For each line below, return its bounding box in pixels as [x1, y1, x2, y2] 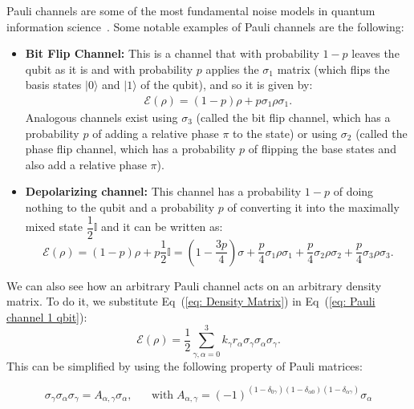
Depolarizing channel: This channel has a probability [25, 183, 302, 200]
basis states [25, 76, 82, 93]
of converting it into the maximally [227, 198, 400, 215]
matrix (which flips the [277, 60, 390, 77]
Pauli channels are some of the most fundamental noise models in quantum [6, 2, 375, 18]
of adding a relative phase [92, 124, 219, 141]
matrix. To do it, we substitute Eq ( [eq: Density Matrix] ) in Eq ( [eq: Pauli [6, 293, 375, 310]
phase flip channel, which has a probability [25, 140, 236, 157]
